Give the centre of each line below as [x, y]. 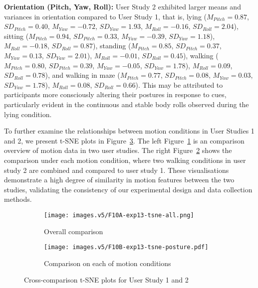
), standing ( [112, 46]
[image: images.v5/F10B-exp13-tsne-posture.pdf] [126, 247]
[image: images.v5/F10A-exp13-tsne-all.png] [119, 215]
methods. [18, 199]
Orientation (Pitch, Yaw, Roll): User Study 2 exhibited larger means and [123, 6]
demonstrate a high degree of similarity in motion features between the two [119, 180]
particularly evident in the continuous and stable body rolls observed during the [127, 104]
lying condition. [28, 114]
